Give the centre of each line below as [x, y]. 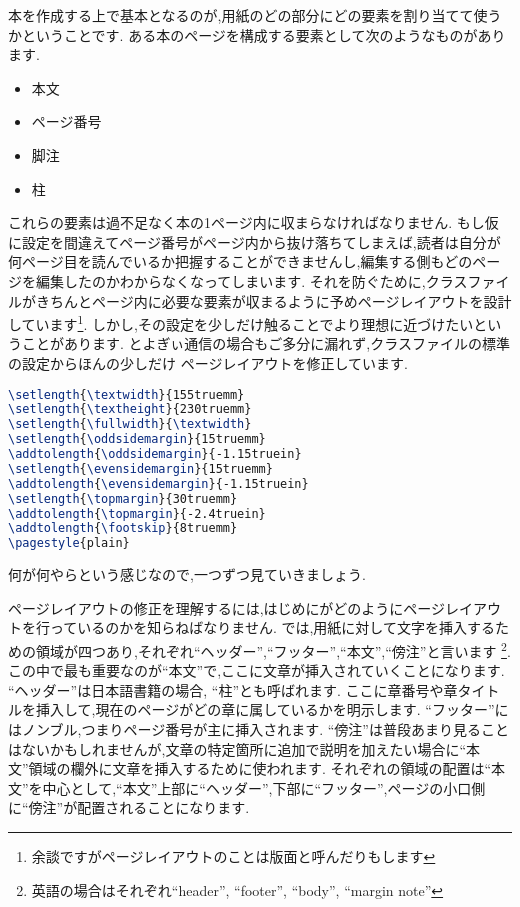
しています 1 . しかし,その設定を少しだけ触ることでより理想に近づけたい [241, 322]
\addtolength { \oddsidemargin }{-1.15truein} [155, 454]
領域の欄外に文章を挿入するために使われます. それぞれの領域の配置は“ [260, 768]
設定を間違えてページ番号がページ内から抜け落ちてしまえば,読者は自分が [261, 241]
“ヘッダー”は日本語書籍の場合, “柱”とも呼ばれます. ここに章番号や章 [233, 689]
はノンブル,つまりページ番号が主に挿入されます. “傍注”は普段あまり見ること [258, 729]
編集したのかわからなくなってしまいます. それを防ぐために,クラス [251, 280]
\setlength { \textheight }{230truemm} [130, 409]
